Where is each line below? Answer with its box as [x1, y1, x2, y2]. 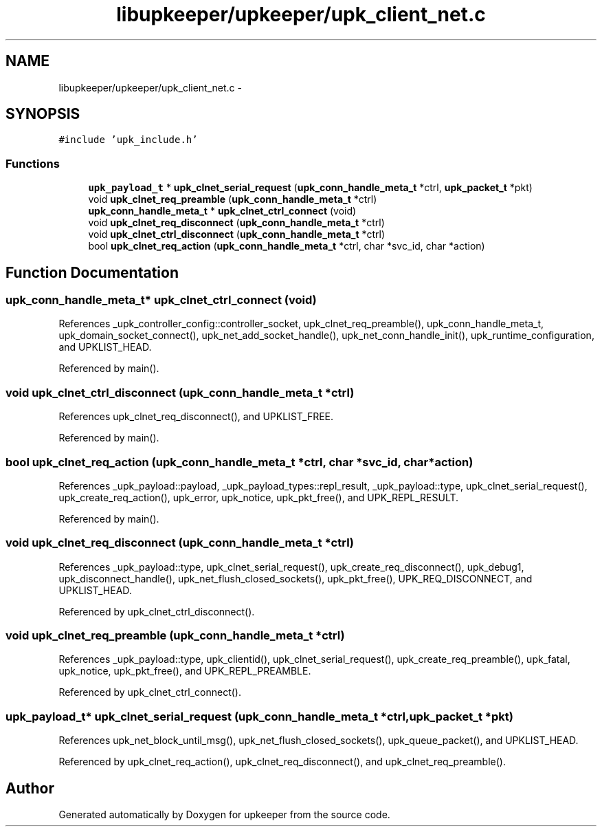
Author [5, 779, 54, 797]
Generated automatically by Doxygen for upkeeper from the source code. [58, 809, 390, 820]
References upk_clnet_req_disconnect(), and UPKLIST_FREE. [58, 410, 334, 423]
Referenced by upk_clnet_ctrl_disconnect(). [58, 605, 255, 617]
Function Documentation [5, 263, 179, 281]
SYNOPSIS [5, 105, 80, 123]
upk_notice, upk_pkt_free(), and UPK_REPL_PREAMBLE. [58, 665, 311, 677]
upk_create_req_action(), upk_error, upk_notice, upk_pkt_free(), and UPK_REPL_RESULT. [58, 491, 459, 503]
